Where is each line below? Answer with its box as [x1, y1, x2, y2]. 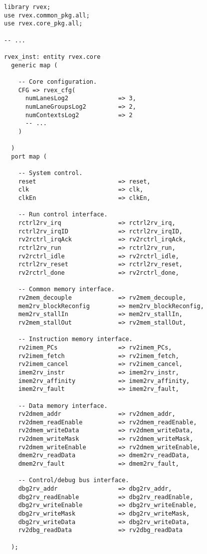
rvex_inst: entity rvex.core [4, 53, 101, 60]
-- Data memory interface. [18, 402, 108, 409]
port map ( [11, 153, 47, 160]
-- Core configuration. [18, 78, 97, 85]
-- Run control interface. [18, 211, 108, 218]
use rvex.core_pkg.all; [4, 20, 83, 27]
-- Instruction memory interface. [18, 336, 133, 343]
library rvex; [4, 3, 51, 10]
